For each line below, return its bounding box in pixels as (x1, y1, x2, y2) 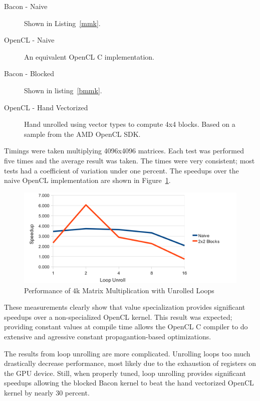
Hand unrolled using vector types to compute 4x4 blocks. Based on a (24, 119, 235, 129)
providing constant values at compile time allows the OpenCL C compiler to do (4, 321, 248, 332)
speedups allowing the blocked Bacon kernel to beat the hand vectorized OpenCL (4, 377, 254, 388)
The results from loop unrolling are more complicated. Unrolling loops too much (4, 348, 250, 358)
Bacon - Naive (4, 1, 48, 11)
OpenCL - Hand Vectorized (4, 102, 88, 112)
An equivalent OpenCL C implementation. (24, 51, 154, 62)
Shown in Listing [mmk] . (24, 18, 101, 28)
